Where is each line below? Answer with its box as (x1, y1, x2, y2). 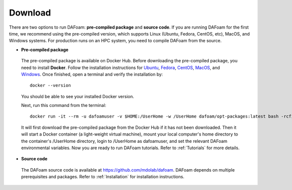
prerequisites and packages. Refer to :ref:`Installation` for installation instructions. (21, 174, 184, 180)
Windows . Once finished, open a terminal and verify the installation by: (21, 71, 163, 77)
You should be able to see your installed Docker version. (21, 93, 134, 99)
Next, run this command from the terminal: (21, 103, 107, 108)
